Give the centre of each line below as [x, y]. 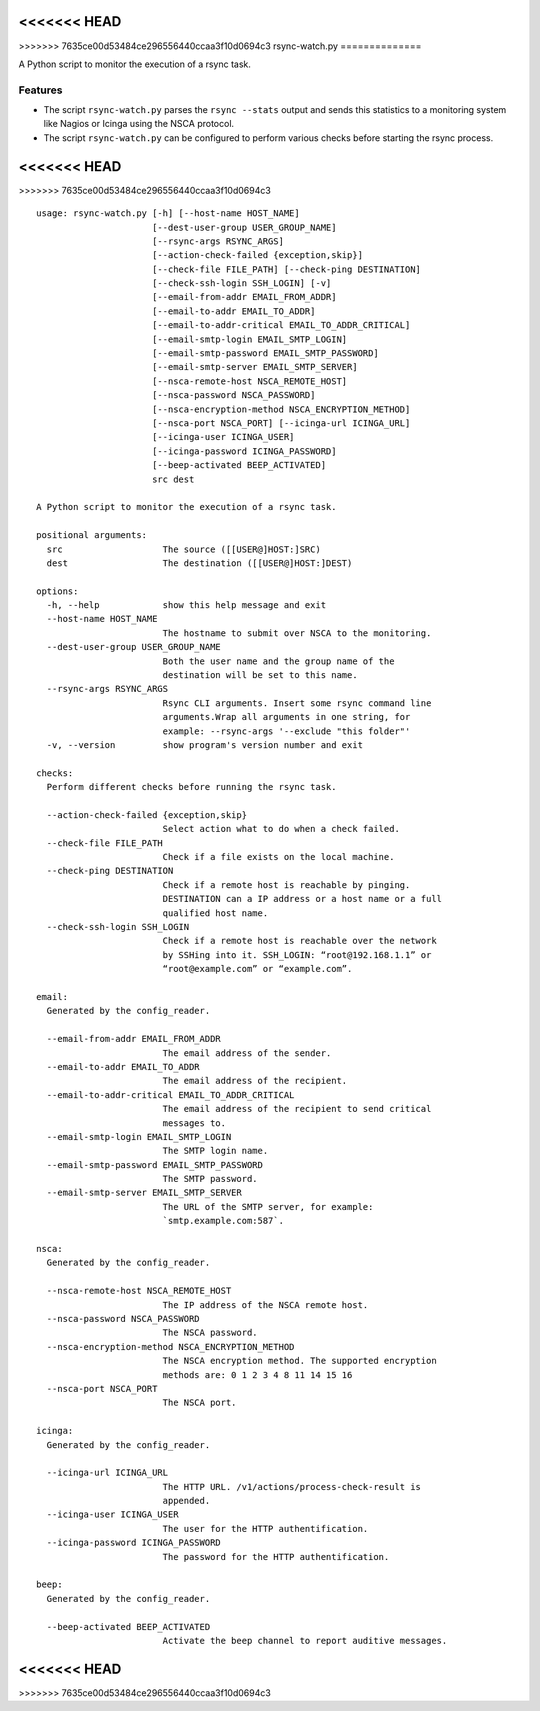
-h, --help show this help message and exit [186, 605]
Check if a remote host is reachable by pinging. [286, 884]
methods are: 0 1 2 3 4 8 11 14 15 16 [257, 1374]
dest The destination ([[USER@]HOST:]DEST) [199, 563]
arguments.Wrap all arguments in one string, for [286, 717]
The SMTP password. [210, 1179]
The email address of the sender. [247, 1053]
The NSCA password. [210, 1333]
